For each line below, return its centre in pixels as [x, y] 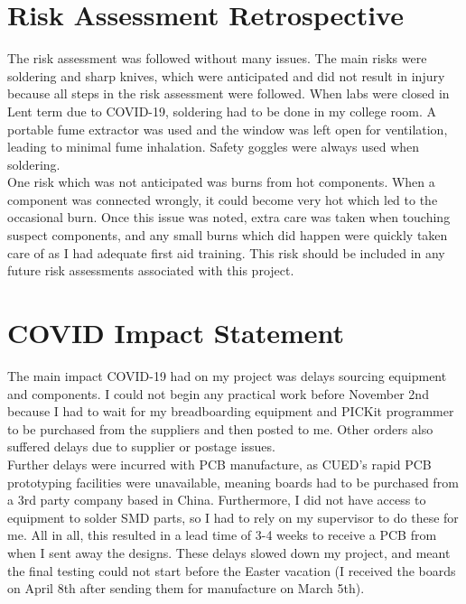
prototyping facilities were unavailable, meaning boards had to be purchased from [233, 482]
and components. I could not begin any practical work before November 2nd [218, 393]
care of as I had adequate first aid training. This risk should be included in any [226, 252]
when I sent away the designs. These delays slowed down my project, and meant [229, 552]
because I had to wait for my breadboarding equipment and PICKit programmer [231, 411]
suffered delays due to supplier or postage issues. [141, 446]
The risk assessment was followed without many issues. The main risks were [217, 58]
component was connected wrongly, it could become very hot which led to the [223, 199]
